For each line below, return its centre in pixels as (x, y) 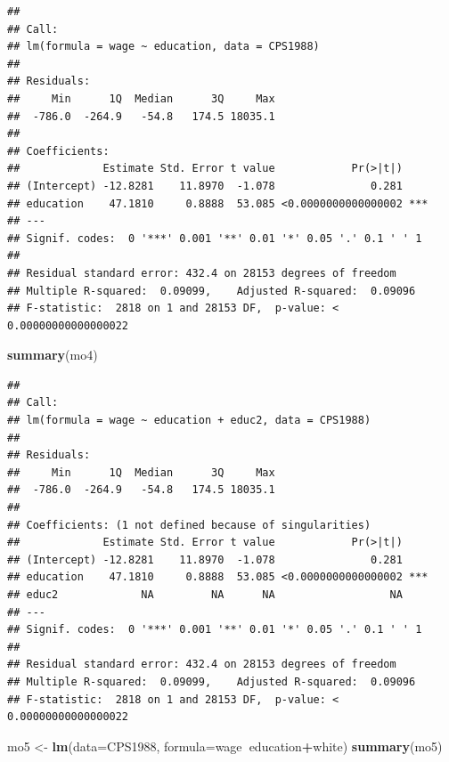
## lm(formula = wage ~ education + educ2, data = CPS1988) (189, 421)
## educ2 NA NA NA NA (205, 595)
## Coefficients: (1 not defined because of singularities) (189, 525)
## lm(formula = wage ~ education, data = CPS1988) (163, 47)
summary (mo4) (53, 355)
